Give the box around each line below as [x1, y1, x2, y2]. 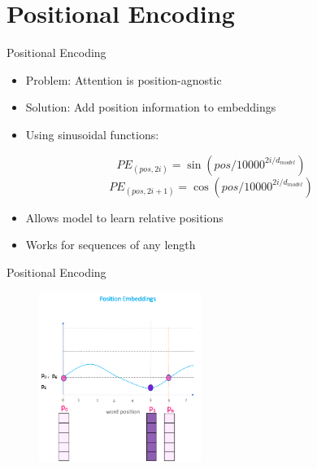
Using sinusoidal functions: [25, 125, 159, 142]
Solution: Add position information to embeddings [25, 99, 276, 116]
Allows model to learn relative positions [25, 208, 224, 226]
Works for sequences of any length [25, 236, 196, 253]
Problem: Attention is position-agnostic [25, 71, 222, 88]
